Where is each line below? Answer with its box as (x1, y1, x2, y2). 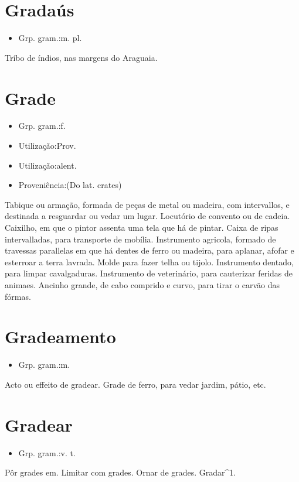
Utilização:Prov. (18, 139, 76, 152)
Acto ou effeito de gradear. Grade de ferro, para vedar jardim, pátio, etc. (5, 378, 266, 390)
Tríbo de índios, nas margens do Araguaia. (5, 51, 158, 63)
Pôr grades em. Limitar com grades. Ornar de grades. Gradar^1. (5, 466, 236, 478)
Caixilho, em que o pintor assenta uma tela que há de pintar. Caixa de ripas (5, 221, 278, 233)
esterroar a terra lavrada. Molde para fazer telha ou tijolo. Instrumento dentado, (5, 255, 294, 268)
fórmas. (5, 290, 31, 302)
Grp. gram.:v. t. (18, 446, 76, 459)
